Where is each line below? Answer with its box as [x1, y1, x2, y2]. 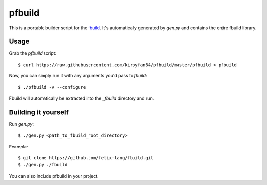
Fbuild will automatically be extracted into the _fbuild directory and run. [9, 95, 154, 101]
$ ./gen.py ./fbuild [18, 162, 68, 168]
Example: [9, 144, 28, 149]
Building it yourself [9, 108, 69, 116]
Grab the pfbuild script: [9, 50, 57, 56]
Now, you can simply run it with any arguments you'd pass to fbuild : [9, 73, 147, 79]
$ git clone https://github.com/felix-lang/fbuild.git [18, 155, 154, 161]
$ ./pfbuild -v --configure [18, 84, 86, 90]
